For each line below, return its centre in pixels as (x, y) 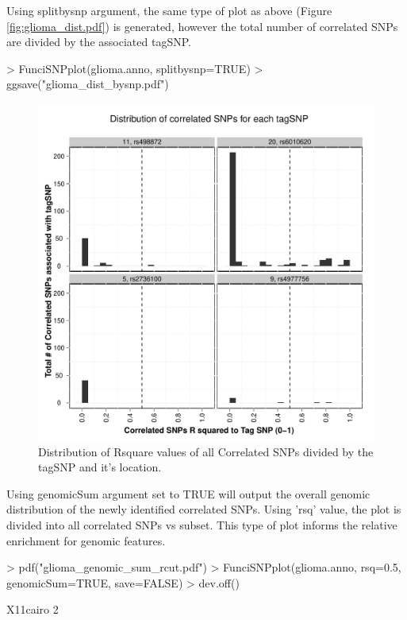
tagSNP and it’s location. (100, 467)
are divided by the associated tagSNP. (99, 42)
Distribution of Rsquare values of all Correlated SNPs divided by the (206, 451)
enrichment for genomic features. (86, 540)
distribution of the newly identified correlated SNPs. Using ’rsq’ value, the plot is (204, 509)
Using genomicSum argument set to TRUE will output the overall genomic (188, 493)
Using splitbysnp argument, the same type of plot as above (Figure (169, 10)
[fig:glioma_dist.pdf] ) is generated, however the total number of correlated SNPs (202, 26)
